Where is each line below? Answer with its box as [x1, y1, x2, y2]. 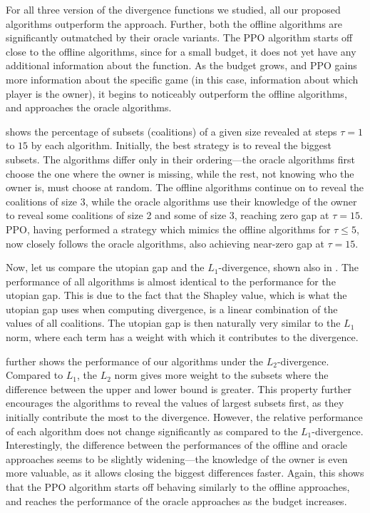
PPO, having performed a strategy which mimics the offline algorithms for [6, 221, 331, 236]
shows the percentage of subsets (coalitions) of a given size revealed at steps [6, 123, 337, 138]
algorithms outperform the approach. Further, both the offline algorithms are [6, 16, 343, 31]
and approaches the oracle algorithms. [6, 100, 172, 115]
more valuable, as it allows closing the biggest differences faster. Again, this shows [6, 465, 364, 480]
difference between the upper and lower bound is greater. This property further [6, 381, 352, 396]
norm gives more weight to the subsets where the [114, 367, 329, 382]
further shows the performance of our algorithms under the [6, 353, 264, 368]
